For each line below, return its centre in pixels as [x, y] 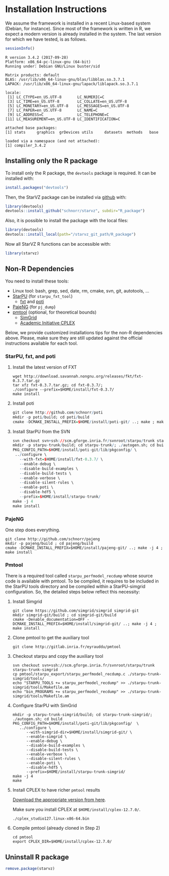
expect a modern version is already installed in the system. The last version [83, 34]
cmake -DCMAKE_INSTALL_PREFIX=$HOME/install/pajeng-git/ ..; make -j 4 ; [84, 548]
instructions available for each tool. [41, 343]
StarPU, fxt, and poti [30, 356]
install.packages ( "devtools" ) [37, 187]
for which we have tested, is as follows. [46, 39]
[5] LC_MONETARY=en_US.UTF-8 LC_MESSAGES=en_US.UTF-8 [68, 106]
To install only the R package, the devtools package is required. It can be [81, 173]
